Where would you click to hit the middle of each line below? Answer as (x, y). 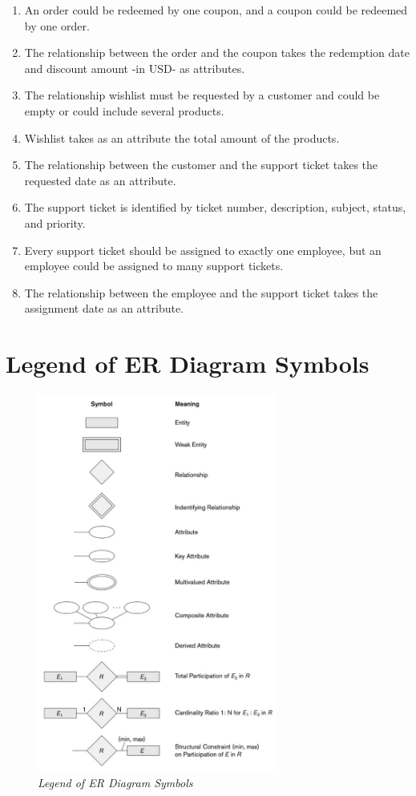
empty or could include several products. (124, 110)
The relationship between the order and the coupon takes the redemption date (217, 53)
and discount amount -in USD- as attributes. (135, 68)
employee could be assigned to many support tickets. (154, 266)
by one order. (57, 25)
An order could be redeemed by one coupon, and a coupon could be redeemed (216, 10)
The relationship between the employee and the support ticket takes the (201, 292)
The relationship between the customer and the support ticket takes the (201, 165)
